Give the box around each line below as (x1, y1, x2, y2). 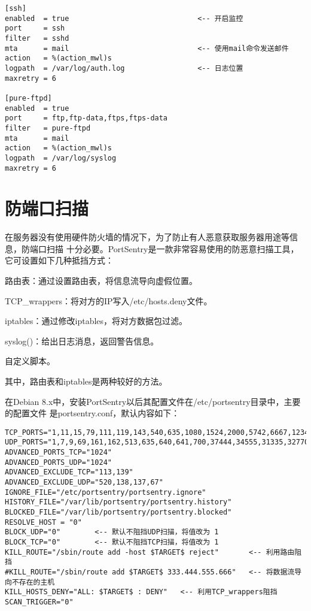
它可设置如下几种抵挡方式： (5, 254, 114, 267)
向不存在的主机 (5, 577, 55, 586)
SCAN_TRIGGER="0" (5, 597, 74, 606)
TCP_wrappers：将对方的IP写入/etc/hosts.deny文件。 (5, 294, 212, 307)
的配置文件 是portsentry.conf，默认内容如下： (5, 407, 180, 419)
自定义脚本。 (5, 355, 55, 367)
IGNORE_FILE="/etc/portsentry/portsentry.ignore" (5, 488, 206, 497)
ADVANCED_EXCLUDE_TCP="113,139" (5, 468, 133, 477)
